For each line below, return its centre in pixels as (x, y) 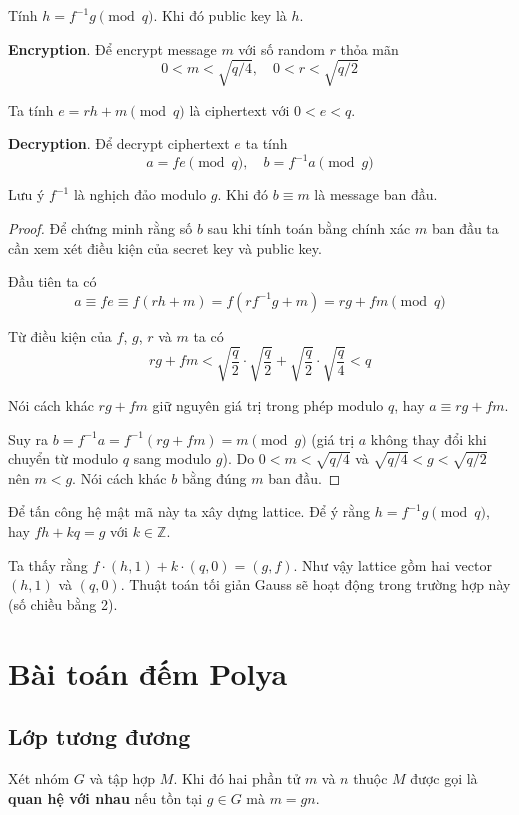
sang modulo (172, 458)
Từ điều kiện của (60, 335)
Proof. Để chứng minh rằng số (100, 228)
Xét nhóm (39, 778)
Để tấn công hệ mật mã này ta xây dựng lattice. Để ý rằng (189, 511)
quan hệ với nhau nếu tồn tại (105, 797)
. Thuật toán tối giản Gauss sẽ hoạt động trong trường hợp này (315, 584)
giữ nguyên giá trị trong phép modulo (268, 404)
